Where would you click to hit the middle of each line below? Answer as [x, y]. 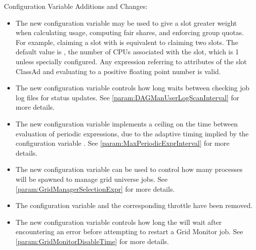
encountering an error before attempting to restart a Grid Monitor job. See [129, 231]
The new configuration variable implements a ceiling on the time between [127, 123]
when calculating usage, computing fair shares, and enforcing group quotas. [130, 32]
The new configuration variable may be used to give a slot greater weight [126, 22]
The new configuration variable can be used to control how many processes [129, 169]
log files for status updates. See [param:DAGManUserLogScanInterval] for [127, 97]
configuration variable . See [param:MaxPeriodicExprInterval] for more [123, 143]
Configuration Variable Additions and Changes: [76, 6]
